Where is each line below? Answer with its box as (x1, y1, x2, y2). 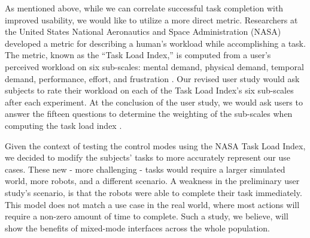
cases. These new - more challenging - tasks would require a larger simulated (5, 162, 285, 175)
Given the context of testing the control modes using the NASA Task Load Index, (5, 139, 306, 152)
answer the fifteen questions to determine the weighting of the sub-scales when (5, 107, 293, 120)
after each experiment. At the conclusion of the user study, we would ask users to (5, 95, 303, 108)
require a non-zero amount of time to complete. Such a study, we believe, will (5, 210, 288, 222)
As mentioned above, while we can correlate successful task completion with (5, 2, 284, 14)
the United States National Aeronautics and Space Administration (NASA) (5, 25, 281, 38)
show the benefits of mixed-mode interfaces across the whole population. (5, 221, 271, 234)
